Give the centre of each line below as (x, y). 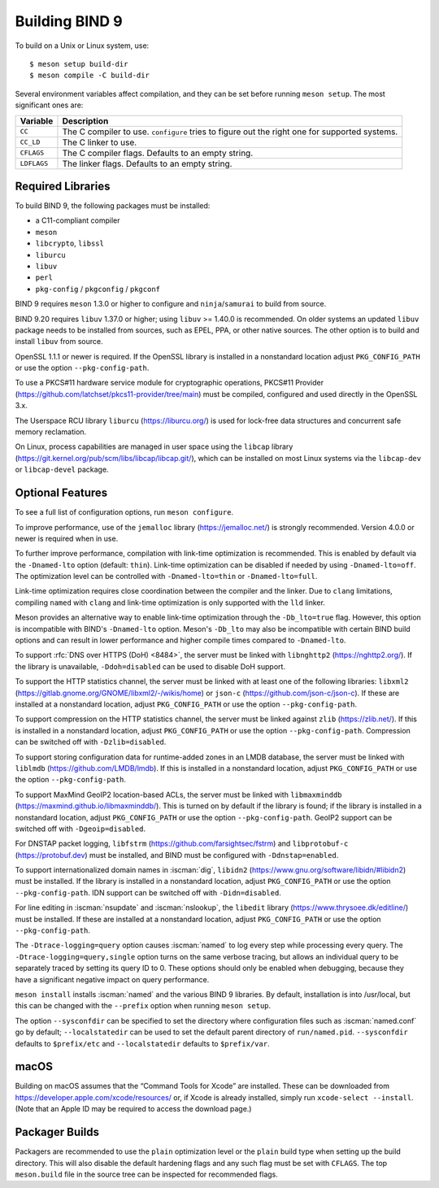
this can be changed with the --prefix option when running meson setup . (143, 1006)
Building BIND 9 (69, 21)
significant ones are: (49, 105)
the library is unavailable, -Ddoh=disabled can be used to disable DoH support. (150, 666)
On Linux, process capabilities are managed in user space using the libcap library (154, 446)
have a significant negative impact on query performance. (112, 979)
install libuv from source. (59, 342)
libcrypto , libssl (70, 243)
